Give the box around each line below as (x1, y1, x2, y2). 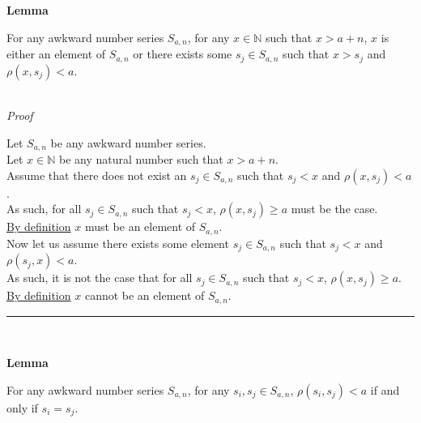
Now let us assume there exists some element (6, 234, 229, 251)
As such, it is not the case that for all (6, 269, 193, 286)
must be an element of (84, 218, 196, 235)
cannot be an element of (84, 287, 205, 304)
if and (370, 381, 400, 398)
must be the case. (291, 200, 378, 217)
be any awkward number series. (50, 134, 206, 151)
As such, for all (6, 200, 82, 217)
